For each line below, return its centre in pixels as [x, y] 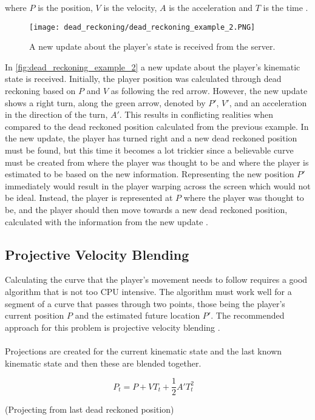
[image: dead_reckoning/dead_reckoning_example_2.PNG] [142, 27]
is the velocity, [130, 7]
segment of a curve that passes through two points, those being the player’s [145, 303]
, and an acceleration [268, 102]
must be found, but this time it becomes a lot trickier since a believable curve [149, 150]
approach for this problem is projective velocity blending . [113, 327]
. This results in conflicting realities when [196, 114]
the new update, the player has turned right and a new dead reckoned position [151, 138]
